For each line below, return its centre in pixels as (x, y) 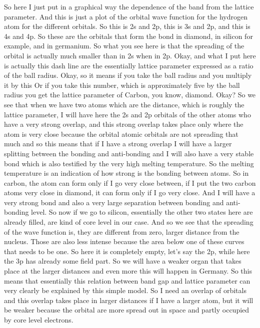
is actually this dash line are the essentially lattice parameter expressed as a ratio (129, 65)
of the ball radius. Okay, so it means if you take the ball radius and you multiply (128, 75)
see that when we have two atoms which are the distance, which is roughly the (124, 104)
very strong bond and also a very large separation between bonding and (114, 202)
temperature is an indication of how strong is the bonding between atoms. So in (126, 173)
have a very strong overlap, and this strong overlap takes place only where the (124, 124)
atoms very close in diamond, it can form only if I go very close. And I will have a (130, 192)
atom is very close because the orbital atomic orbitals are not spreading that (121, 134)
